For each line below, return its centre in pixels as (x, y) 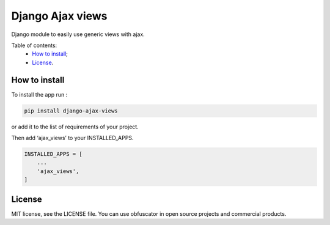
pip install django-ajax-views (71, 111)
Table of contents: (34, 45)
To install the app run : (39, 94)
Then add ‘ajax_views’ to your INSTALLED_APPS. (72, 138)
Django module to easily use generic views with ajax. (78, 34)
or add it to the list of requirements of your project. (75, 127)
